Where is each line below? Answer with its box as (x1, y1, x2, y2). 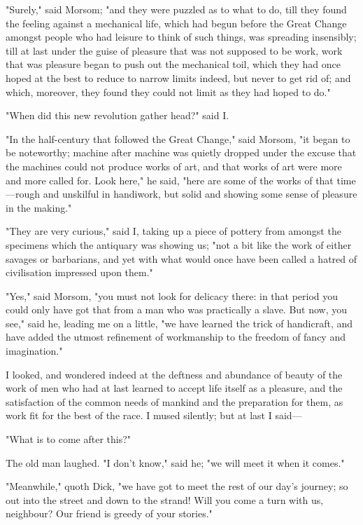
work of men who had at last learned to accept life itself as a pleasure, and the (6, 381, 343, 395)
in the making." (6, 200, 72, 214)
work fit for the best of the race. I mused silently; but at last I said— (6, 408, 302, 423)
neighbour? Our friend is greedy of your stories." (6, 506, 213, 521)
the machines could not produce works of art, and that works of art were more (6, 158, 342, 173)
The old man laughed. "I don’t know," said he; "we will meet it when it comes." (6, 455, 345, 470)
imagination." (6, 343, 63, 358)
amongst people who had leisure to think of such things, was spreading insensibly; (6, 29, 357, 44)
